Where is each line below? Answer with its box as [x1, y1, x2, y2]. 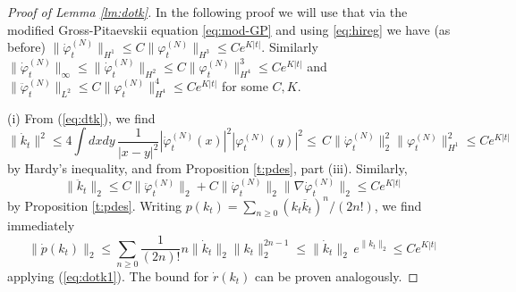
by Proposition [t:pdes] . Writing [7, 196, 182, 214]
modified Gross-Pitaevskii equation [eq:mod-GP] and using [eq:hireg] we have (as [7, 20, 451, 38]
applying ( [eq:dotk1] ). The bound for [7, 266, 209, 285]
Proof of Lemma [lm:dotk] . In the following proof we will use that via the [7, 3, 408, 21]
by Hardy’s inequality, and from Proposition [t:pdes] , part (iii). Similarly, [7, 159, 408, 178]
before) [7, 38, 46, 56]
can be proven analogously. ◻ [255, 266, 419, 285]
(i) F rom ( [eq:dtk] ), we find [7, 108, 156, 127]
